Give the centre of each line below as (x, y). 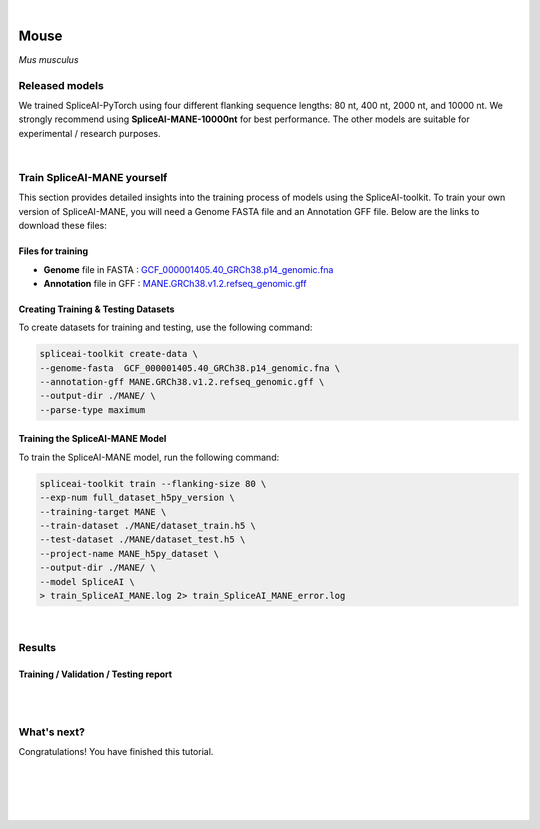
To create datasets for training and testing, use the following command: (165, 327)
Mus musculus (48, 59)
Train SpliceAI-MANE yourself (93, 177)
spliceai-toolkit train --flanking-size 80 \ (153, 483)
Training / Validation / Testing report (95, 674)
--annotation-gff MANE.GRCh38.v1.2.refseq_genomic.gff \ (182, 382)
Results (37, 647)
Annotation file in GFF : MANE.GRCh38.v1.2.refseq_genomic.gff (175, 283)
